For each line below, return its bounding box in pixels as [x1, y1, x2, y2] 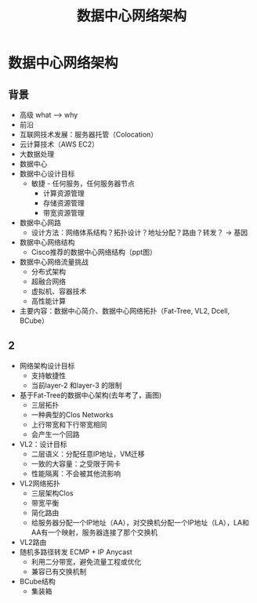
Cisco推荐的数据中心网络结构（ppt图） [31, 248, 157, 256]
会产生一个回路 [31, 429, 80, 439]
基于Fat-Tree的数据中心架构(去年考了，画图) [19, 390, 162, 400]
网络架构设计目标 [19, 361, 75, 370]
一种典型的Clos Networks [31, 409, 114, 420]
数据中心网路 [19, 218, 61, 227]
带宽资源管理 [42, 209, 85, 217]
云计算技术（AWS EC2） [19, 140, 100, 149]
